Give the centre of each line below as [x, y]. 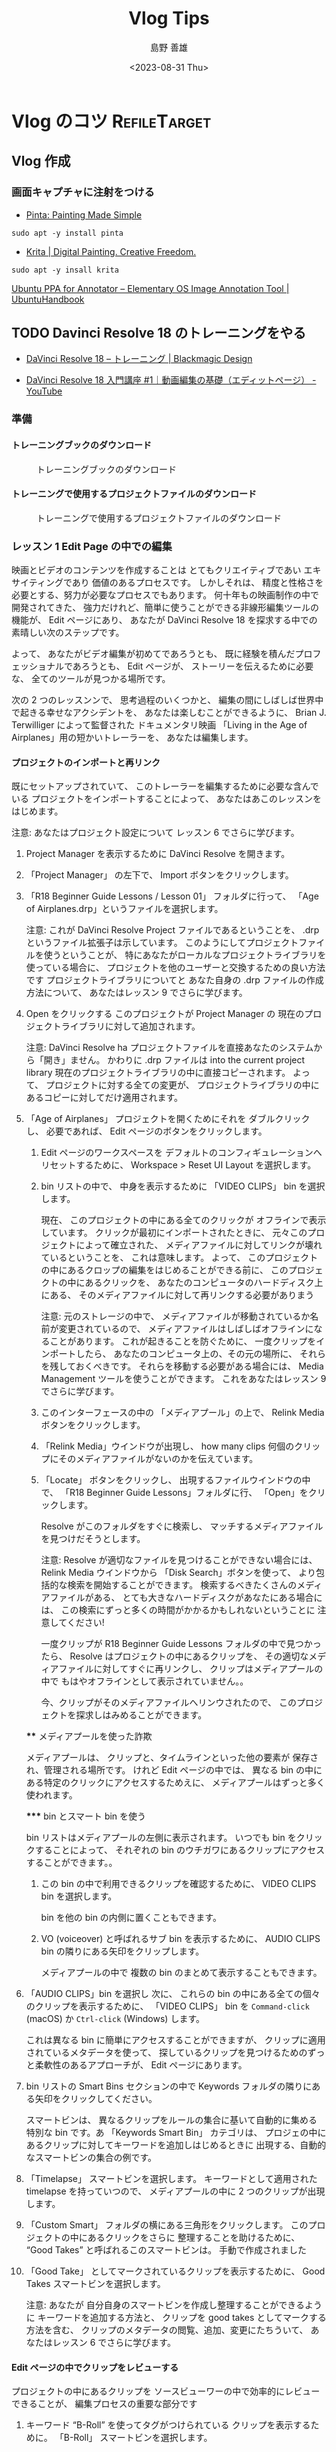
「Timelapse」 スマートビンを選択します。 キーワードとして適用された [171, 2179]
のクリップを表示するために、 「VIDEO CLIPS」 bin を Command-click [167, 2006]
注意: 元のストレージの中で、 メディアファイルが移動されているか [175, 1316]
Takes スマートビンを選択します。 [95, 2284]
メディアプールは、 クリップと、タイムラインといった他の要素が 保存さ [172, 1758]
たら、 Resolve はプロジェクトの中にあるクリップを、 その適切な [174, 1656]
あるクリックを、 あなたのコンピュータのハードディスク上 [204, 1283]
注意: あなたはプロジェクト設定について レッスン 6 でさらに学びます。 [155, 833]
